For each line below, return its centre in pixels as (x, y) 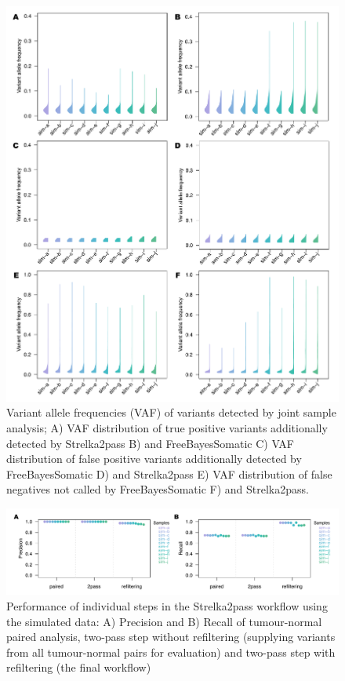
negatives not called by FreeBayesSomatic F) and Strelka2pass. (158, 489)
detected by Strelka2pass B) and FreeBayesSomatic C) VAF (150, 443)
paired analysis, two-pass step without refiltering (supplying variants (171, 637)
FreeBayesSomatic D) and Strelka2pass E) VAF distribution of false (169, 473)
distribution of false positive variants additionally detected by (154, 459)
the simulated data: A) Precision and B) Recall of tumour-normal (164, 621)
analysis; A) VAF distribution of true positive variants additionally (167, 427)
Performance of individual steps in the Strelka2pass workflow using (167, 606)
